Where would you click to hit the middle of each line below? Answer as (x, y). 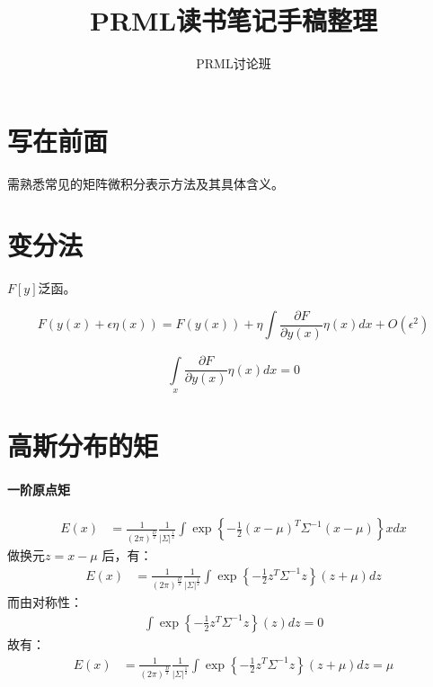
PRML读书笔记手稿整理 (234, 20)
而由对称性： (45, 602)
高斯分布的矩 (83, 446)
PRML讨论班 (234, 63)
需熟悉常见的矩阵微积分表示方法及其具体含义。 (146, 183)
